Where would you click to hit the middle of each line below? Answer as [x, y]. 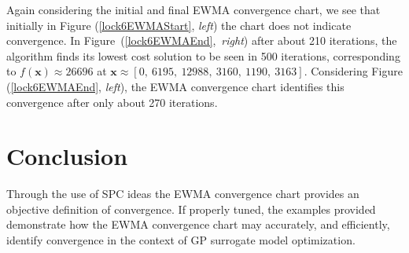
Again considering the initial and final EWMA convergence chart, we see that [193, 9]
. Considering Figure [353, 71]
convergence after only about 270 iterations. [112, 102]
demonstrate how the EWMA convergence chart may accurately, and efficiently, [198, 224]
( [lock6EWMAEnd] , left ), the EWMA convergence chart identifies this [175, 86]
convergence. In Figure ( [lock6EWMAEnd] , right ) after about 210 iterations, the [202, 40]
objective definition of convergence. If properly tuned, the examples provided [191, 209]
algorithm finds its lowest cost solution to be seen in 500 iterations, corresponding [203, 55]
